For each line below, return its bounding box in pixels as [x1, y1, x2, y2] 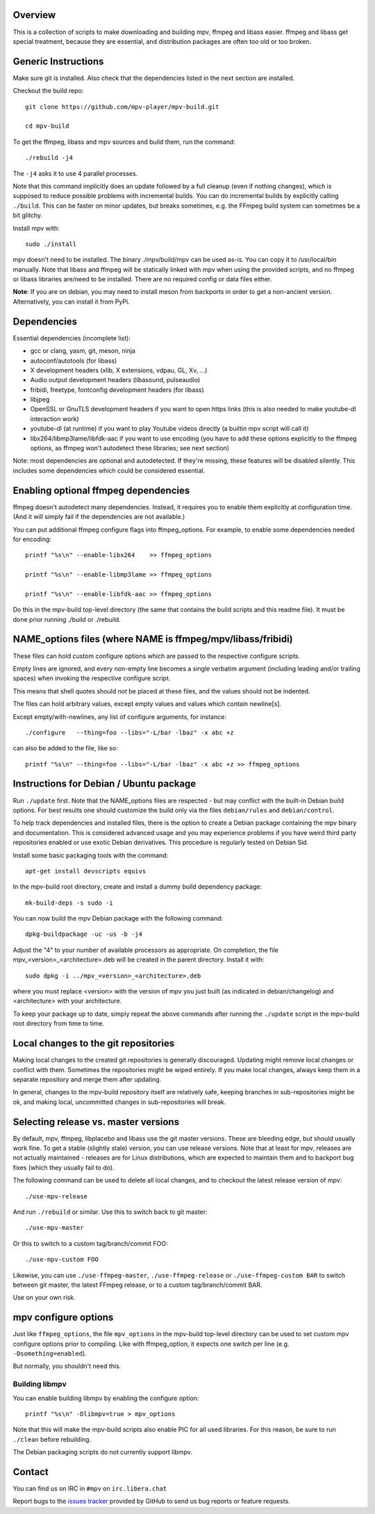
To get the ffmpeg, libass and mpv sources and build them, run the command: [12, 138, 235, 146]
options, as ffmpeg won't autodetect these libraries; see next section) [30, 444, 229, 452]
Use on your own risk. [12, 1293, 76, 1302]
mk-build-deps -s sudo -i [25, 898, 114, 907]
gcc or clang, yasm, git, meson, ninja [30, 347, 135, 355]
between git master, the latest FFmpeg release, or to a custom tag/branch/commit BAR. [12, 1281, 262, 1289]
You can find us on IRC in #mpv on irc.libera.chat [12, 1484, 167, 1492]
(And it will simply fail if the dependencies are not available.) [12, 513, 185, 521]
